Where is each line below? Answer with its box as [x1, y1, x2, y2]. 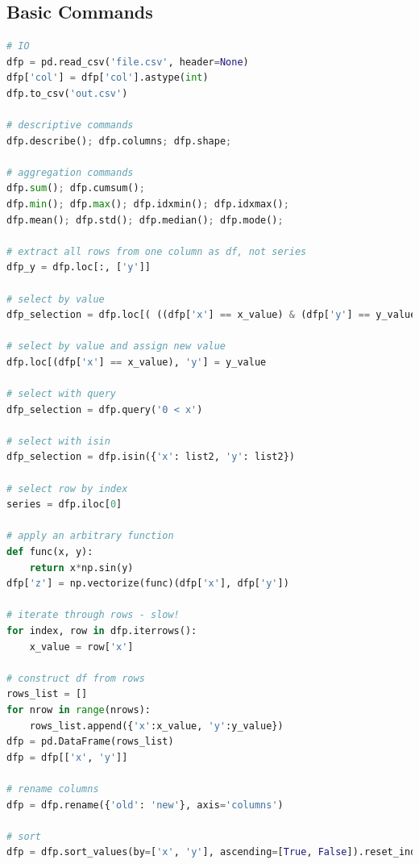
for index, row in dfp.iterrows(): [6, 624, 197, 637]
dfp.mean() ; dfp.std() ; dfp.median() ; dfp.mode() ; [6, 214, 284, 226]
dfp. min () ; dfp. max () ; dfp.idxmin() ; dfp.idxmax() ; [6, 198, 289, 210]
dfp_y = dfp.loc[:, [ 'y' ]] [6, 261, 151, 273]
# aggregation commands [6, 166, 134, 178]
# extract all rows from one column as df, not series [6, 245, 307, 257]
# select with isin [6, 435, 110, 447]
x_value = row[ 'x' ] [29, 641, 134, 653]
